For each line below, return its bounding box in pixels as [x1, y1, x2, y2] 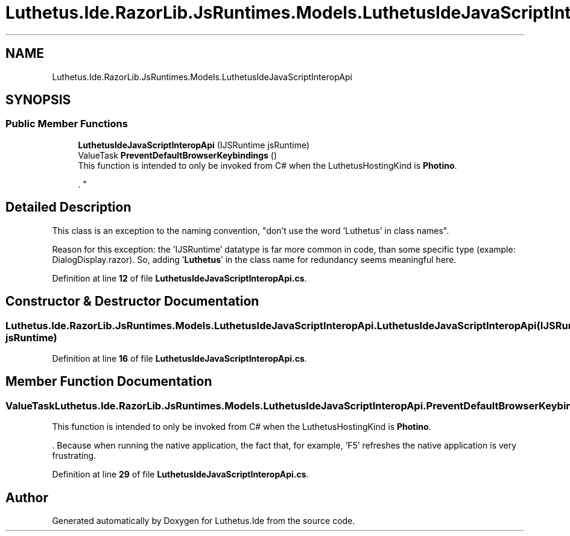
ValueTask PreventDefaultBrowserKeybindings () [78, 150, 277, 160]
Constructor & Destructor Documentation [5, 294, 259, 309]
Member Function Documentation [5, 374, 212, 389]
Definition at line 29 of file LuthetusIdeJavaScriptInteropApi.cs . [52, 469, 309, 480]
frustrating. [52, 450, 97, 461]
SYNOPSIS [5, 92, 71, 108]
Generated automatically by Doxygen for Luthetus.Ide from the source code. [52, 515, 355, 526]
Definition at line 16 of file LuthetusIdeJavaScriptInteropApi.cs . [52, 353, 307, 364]
